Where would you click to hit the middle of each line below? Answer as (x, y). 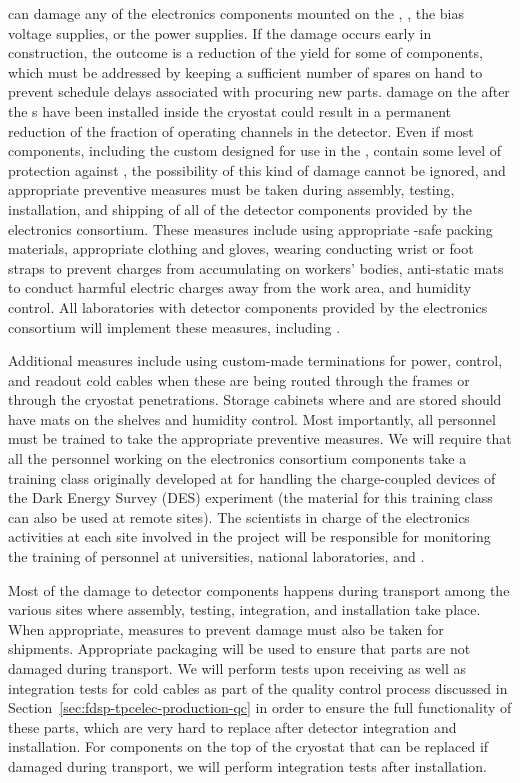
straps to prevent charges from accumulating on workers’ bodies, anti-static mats (256, 267)
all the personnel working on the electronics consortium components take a (237, 458)
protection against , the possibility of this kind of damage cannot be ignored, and (257, 169)
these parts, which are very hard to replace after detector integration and (232, 726)
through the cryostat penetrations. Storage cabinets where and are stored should (255, 399)
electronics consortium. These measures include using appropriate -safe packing (250, 228)
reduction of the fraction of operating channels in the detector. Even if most (241, 130)
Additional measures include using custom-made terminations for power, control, (255, 360)
